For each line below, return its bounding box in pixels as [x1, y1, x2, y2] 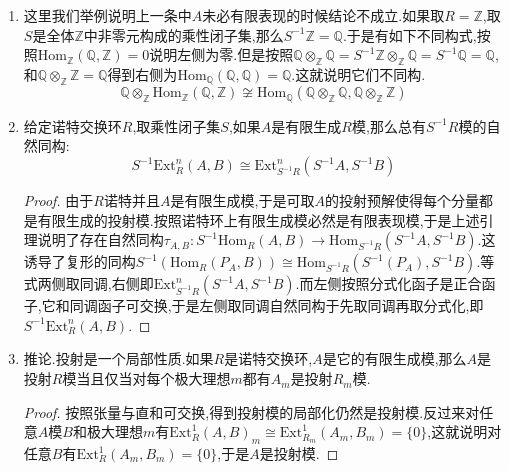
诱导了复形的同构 [23, 251, 136, 272]
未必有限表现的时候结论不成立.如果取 [202, 5, 445, 25]
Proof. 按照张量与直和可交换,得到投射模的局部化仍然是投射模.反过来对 [23, 401, 480, 422]
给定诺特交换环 [23, 115, 122, 136]
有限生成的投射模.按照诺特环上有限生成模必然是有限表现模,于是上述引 [37, 209, 494, 230]
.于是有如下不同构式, [342, 24, 477, 45]
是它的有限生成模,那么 [322, 348, 467, 369]
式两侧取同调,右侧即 [23, 273, 154, 294]
